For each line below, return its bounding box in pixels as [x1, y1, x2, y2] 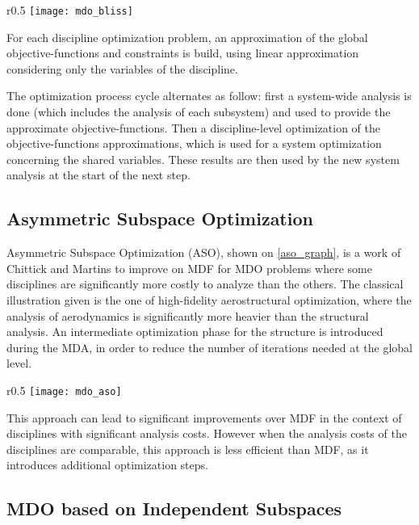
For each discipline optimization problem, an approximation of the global [6, 28, 368, 45]
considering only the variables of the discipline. [6, 60, 238, 77]
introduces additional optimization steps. [6, 456, 208, 473]
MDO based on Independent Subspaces [6, 496, 341, 521]
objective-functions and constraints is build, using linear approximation [6, 44, 359, 61]
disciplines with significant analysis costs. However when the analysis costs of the [6, 425, 407, 442]
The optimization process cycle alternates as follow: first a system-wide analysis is [6, 87, 412, 104]
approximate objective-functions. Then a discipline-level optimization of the [6, 119, 380, 136]
